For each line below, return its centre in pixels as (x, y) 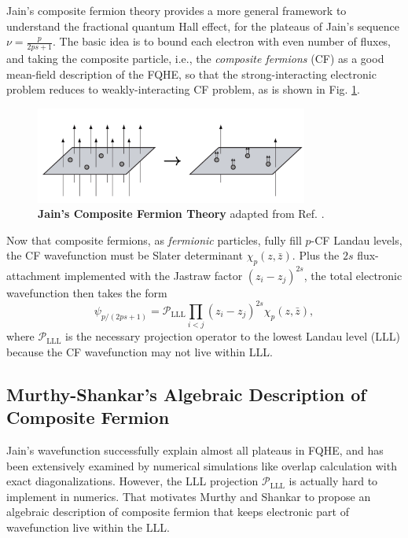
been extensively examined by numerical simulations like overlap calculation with (202, 465)
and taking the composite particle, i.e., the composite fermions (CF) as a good (195, 59)
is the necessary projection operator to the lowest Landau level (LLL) (232, 336)
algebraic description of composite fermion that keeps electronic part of (178, 512)
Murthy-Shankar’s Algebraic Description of (186, 394)
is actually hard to (333, 481)
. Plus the (316, 255)
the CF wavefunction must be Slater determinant (125, 255)
